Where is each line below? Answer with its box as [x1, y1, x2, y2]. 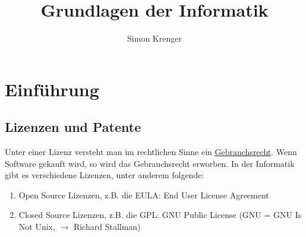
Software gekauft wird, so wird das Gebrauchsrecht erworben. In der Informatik [5, 157, 295, 169]
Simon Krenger [127, 32, 182, 45]
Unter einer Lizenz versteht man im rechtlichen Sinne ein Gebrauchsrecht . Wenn [5, 146, 297, 158]
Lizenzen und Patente [5, 118, 141, 136]
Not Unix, [18, 220, 55, 233]
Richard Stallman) [73, 220, 141, 233]
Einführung [5, 77, 99, 101]
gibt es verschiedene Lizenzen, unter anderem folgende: [5, 169, 204, 181]
